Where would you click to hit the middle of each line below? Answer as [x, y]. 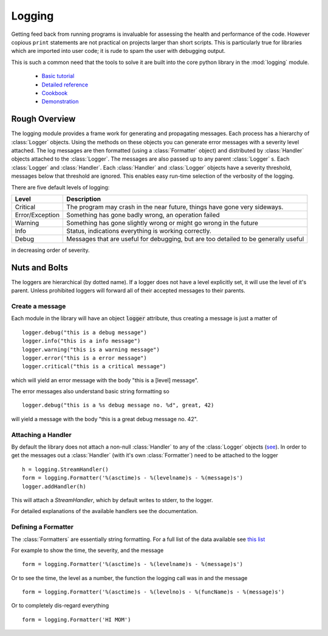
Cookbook [55, 93]
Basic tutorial [58, 76]
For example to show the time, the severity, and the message [87, 550]
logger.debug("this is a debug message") [84, 332]
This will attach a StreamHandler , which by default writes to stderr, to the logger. [112, 500]
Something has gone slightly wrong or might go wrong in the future [162, 223]
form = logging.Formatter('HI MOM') [77, 620]
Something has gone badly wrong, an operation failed [143, 215]
